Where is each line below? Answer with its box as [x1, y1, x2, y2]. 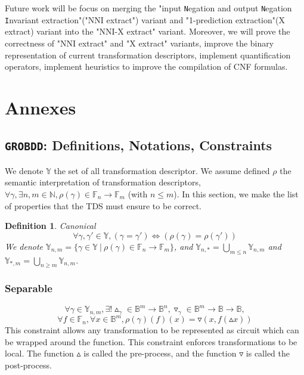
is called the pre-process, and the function [83, 347, 237, 359]
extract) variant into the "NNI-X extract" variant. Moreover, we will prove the [5, 25, 290, 38]
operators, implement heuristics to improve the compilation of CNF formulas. [5, 60, 288, 73]
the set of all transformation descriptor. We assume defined [54, 164, 270, 176]
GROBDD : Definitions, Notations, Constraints [5, 136, 272, 154]
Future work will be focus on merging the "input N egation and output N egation [5, 2, 292, 14]
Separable [5, 281, 52, 296]
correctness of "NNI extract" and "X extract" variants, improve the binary [5, 36, 274, 49]
